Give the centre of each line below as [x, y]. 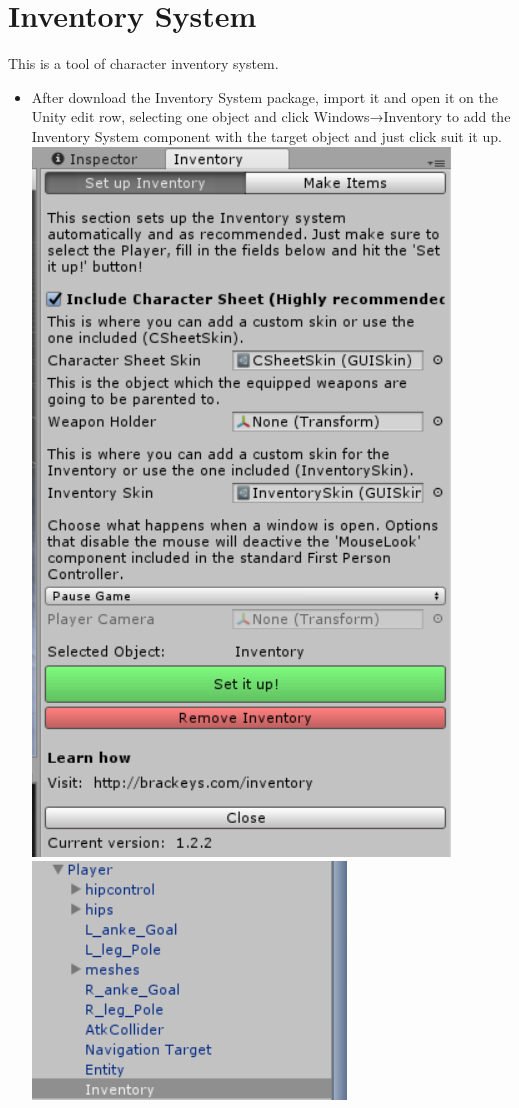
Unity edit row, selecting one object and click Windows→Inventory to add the [271, 116]
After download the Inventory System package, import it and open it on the [264, 96]
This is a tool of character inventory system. [143, 63]
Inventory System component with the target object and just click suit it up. [266, 135]
